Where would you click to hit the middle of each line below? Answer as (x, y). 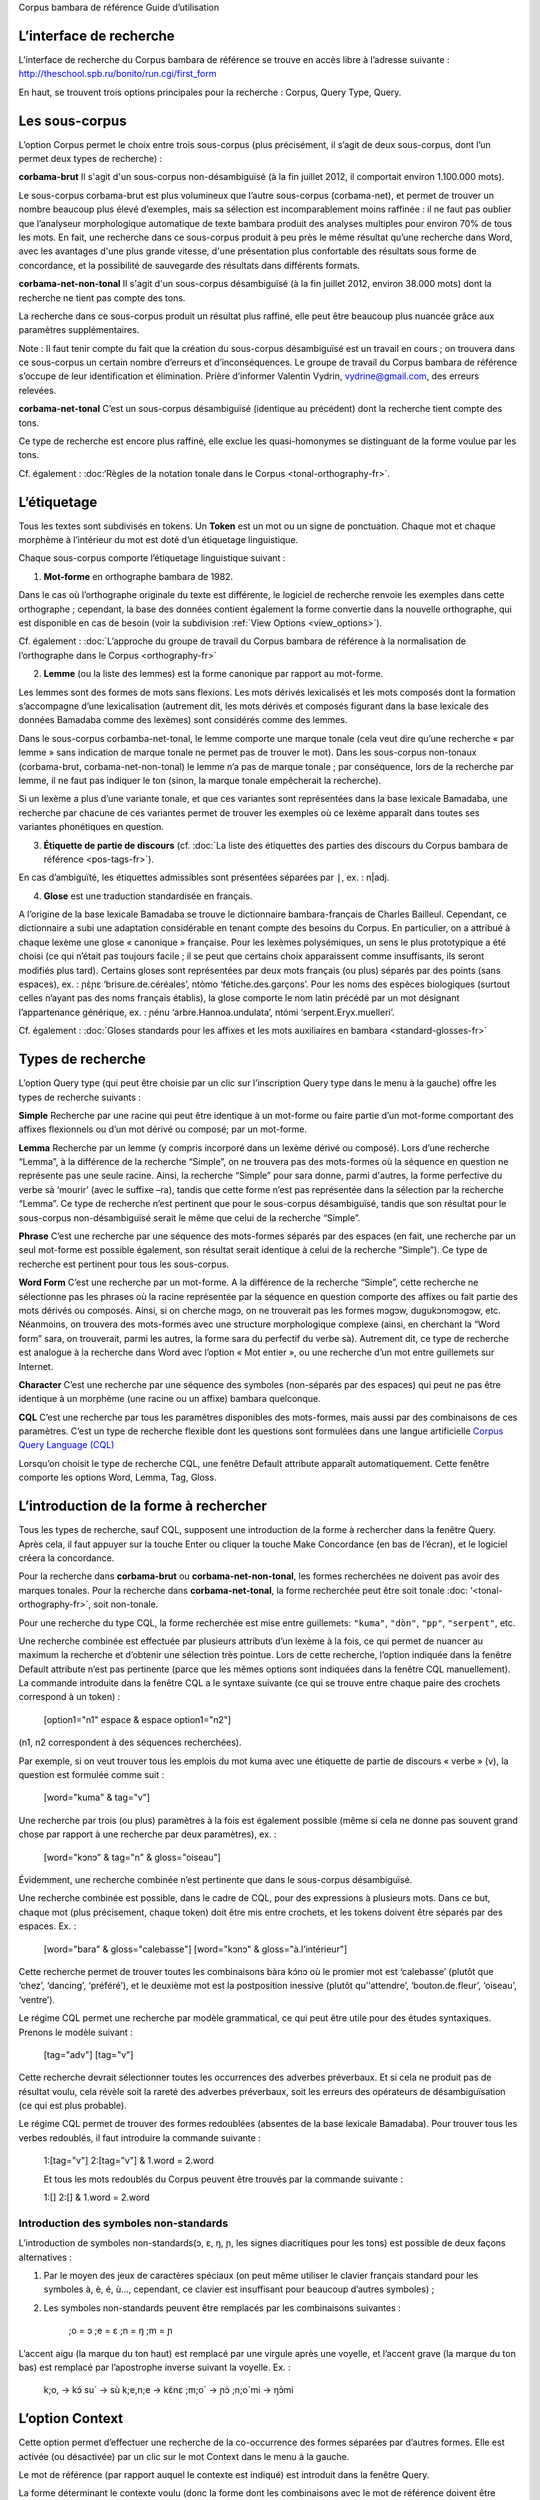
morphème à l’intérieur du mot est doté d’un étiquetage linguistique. (158, 540)
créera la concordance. (66, 1557)
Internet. (36, 1366)
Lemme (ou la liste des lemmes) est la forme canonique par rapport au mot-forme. (213, 674)
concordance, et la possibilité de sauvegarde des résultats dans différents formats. (189, 265)
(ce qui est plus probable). (72, 2106)
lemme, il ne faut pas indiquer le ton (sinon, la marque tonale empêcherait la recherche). (200, 780)
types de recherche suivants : (80, 1097)
